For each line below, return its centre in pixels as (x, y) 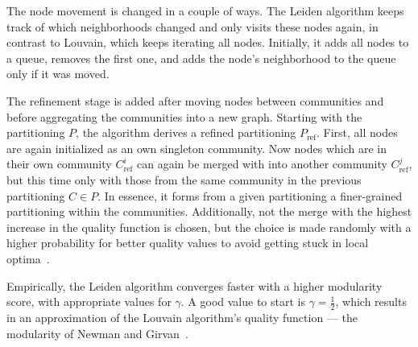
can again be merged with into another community (262, 164)
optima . (28, 258)
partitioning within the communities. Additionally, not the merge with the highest (209, 211)
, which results (371, 302)
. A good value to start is (243, 302)
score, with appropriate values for (89, 302)
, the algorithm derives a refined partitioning (186, 132)
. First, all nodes (357, 132)
